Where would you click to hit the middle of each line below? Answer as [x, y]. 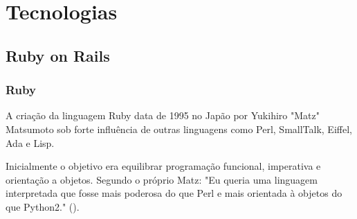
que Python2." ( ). [43, 206]
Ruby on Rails [58, 55]
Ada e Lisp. [30, 142]
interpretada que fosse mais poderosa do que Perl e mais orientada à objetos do [174, 193]
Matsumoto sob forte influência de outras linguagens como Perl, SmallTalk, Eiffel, [179, 129]
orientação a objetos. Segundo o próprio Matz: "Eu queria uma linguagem [162, 179]
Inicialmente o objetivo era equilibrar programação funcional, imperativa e [163, 166]
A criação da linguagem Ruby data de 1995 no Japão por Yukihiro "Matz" [163, 115]
